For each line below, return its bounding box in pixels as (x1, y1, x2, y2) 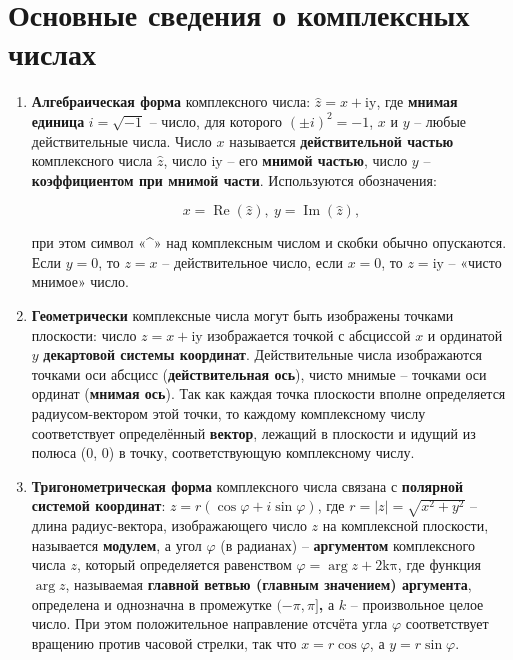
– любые (414, 110, 467, 131)
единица (31, 110, 85, 131)
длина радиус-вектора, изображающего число (31, 515, 307, 536)
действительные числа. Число (31, 130, 212, 151)
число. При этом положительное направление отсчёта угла (31, 613, 388, 634)
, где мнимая (376, 91, 458, 112)
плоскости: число (31, 324, 137, 345)
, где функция (397, 554, 481, 575)
